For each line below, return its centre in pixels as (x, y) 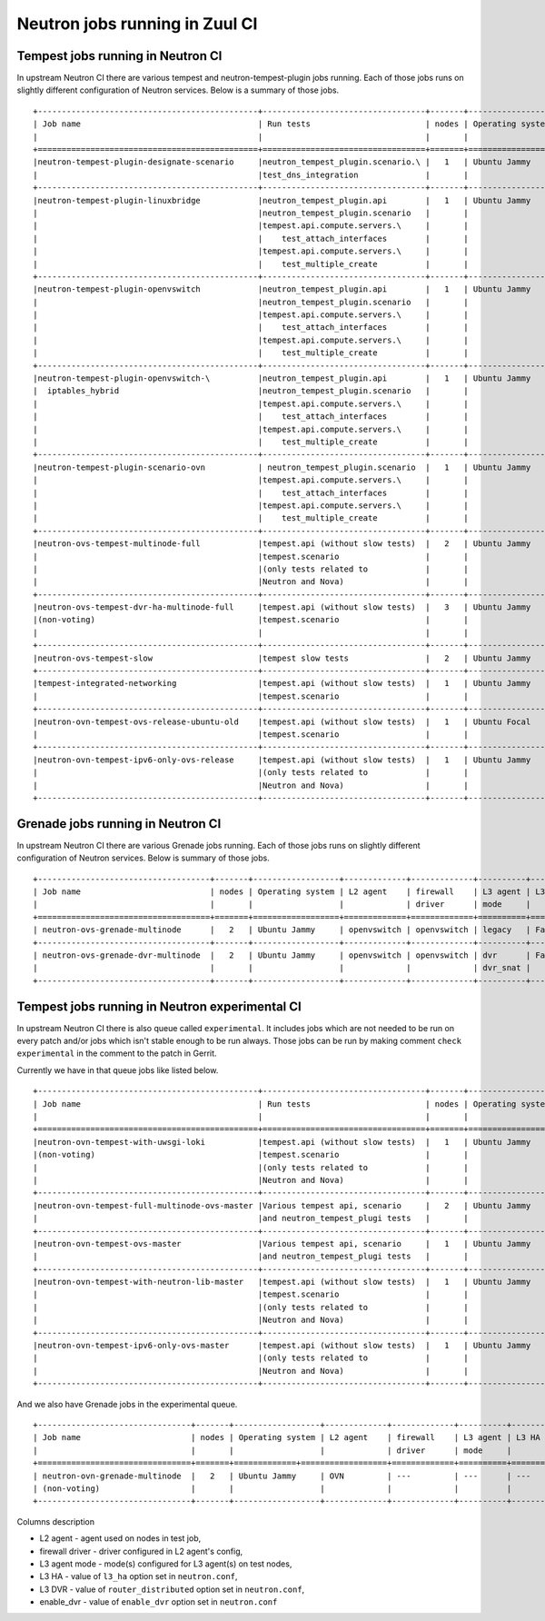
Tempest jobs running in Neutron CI (119, 56)
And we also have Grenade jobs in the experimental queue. (127, 1404)
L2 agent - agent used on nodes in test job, (120, 1538)
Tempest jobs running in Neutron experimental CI (159, 1006)
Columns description (56, 1521)
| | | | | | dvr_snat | (282, 968)
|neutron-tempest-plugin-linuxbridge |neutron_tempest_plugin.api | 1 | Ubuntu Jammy (282, 200)
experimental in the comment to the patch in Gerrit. (117, 1053)
